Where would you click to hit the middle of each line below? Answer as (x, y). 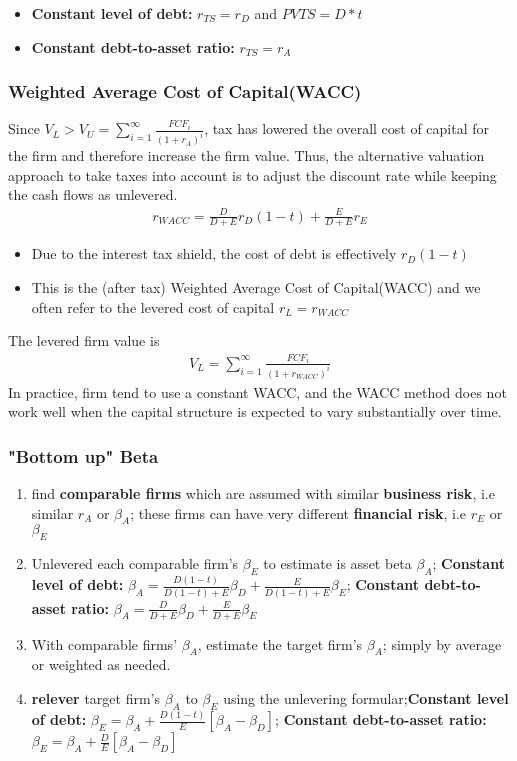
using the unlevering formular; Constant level (366, 697)
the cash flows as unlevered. (93, 194)
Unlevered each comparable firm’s (135, 563)
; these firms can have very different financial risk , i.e (298, 512)
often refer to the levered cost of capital (153, 306)
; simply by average (442, 643)
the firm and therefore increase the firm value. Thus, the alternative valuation (246, 155)
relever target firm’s (95, 697)
